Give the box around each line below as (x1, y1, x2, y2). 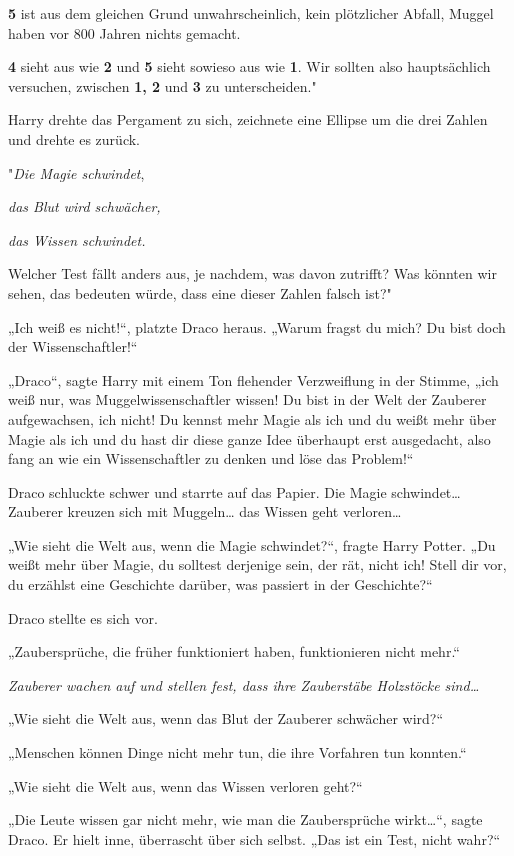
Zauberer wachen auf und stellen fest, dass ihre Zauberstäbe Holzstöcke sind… (8, 674, 480, 695)
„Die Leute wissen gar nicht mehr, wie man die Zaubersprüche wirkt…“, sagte (8, 809, 483, 830)
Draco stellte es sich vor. (8, 607, 158, 628)
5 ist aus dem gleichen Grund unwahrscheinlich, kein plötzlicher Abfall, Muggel (8, 3, 494, 23)
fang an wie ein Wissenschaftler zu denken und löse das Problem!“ (8, 448, 414, 469)
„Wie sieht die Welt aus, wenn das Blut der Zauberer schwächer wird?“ (8, 708, 444, 729)
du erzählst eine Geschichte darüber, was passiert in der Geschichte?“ (8, 574, 433, 595)
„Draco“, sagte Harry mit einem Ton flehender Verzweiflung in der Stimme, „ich (8, 369, 499, 390)
